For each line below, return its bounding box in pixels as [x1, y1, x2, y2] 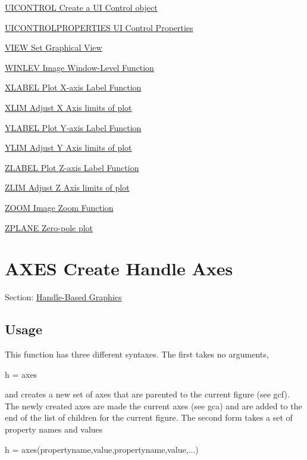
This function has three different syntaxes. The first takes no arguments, [5, 348, 269, 360]
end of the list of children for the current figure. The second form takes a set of [5, 411, 293, 424]
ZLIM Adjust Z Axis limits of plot [5, 181, 130, 194]
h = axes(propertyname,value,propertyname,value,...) [5, 443, 199, 455]
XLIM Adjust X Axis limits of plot [5, 101, 132, 113]
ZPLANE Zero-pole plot [5, 221, 93, 234]
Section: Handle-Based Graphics [5, 291, 122, 303]
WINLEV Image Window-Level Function [5, 61, 154, 73]
